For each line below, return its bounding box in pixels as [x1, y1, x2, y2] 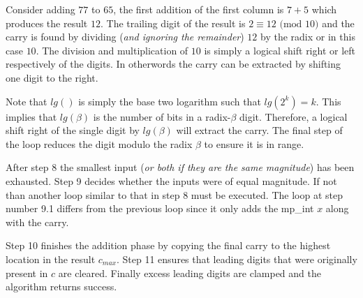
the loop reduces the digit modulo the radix [6, 136, 193, 151]
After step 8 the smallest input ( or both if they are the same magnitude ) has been [6, 160, 355, 174]
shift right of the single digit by [6, 123, 140, 137]
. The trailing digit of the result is [100, 15, 246, 30]
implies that [6, 109, 57, 124]
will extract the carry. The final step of [176, 123, 343, 137]
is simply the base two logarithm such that [78, 94, 261, 108]
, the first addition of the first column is [113, 2, 284, 16]
